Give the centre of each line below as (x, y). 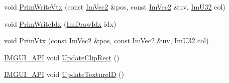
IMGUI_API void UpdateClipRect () (62, 57)
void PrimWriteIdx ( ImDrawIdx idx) (60, 23)
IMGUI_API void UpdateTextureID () (64, 74)
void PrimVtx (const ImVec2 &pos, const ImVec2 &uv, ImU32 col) (106, 40)
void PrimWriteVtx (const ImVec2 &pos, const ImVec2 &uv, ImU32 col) (115, 7)
